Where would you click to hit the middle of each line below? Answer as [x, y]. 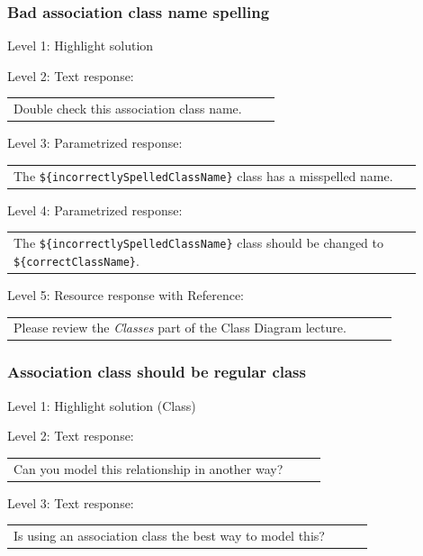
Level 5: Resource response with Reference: [126, 294]
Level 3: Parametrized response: [95, 143]
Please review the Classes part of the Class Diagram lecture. [180, 328]
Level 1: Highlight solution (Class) [102, 405]
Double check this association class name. [128, 109]
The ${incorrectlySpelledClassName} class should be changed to [198, 243]
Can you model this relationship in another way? [148, 468]
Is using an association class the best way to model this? [169, 535]
